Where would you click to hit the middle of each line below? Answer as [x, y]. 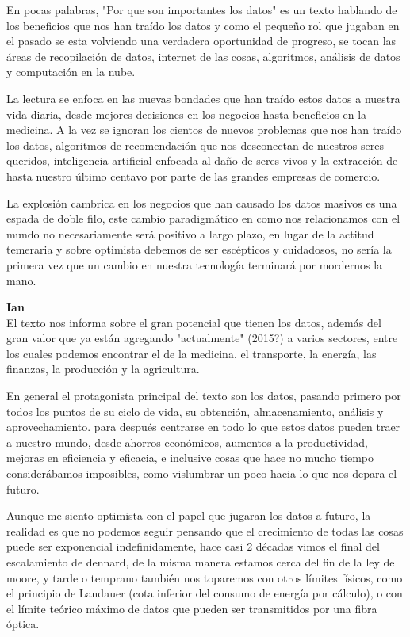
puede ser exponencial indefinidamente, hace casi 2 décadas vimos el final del [193, 546]
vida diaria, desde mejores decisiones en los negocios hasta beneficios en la [187, 114]
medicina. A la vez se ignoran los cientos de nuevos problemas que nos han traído [204, 130]
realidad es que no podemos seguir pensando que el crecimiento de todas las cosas [205, 530]
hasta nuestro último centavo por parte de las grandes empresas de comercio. [194, 175]
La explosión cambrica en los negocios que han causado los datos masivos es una [202, 202]
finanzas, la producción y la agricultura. [103, 369]
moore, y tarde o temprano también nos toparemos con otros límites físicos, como [205, 577]
